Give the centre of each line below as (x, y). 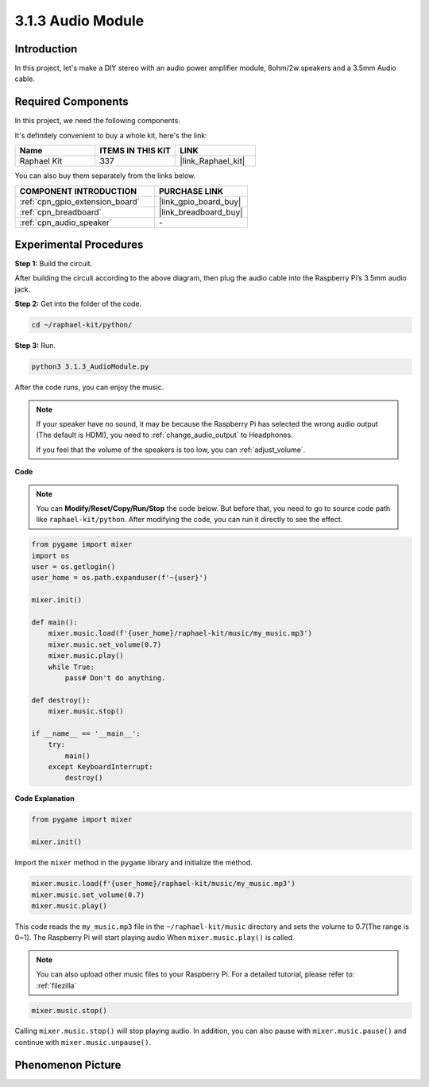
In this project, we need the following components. (97, 121)
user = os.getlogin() (73, 567)
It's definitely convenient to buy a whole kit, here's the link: (111, 135)
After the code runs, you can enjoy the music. (89, 387)
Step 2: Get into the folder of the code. (78, 304)
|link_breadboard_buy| (201, 212)
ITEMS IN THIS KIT (135, 151)
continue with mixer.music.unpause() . (83, 1042)
